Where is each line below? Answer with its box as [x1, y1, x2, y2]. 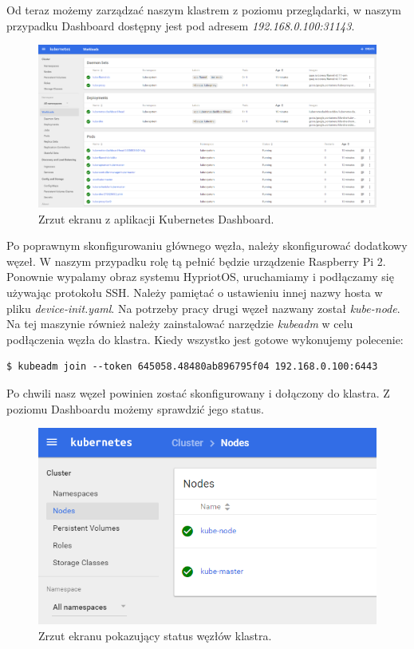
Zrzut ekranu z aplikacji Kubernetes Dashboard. [38, 210, 274, 227]
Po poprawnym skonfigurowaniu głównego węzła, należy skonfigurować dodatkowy [6, 237, 408, 254]
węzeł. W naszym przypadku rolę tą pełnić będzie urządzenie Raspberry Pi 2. [6, 252, 386, 269]
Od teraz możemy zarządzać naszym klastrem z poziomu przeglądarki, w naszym [6, 2, 402, 18]
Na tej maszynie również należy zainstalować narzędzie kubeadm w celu [6, 315, 353, 332]
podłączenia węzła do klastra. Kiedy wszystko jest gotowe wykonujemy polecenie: [6, 330, 404, 347]
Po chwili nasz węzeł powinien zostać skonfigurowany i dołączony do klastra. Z [6, 385, 390, 402]
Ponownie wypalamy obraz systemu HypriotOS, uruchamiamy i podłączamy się [6, 268, 394, 285]
